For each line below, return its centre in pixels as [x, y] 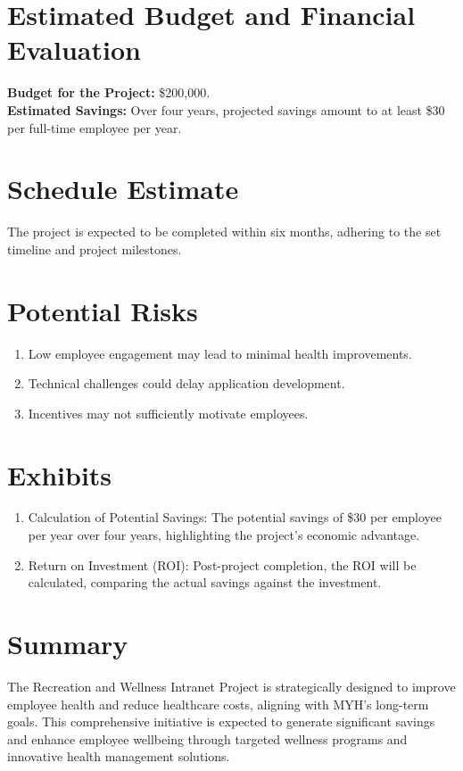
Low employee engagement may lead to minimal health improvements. [220, 353]
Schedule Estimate [123, 189]
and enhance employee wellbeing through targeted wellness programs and [207, 738]
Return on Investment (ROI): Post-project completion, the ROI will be [222, 564]
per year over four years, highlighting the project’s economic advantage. [224, 535]
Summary [68, 643]
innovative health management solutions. [119, 756]
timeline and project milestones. [95, 249]
